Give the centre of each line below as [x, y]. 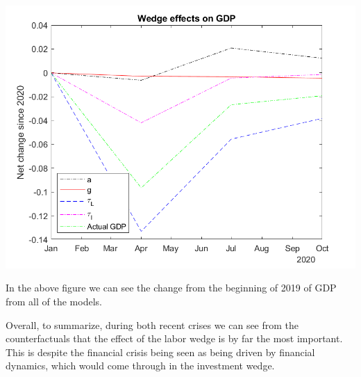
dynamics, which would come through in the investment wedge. [140, 366]
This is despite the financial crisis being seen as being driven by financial [160, 352]
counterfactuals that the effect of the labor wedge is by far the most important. [174, 338]
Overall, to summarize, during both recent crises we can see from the [152, 324]
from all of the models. [54, 302]
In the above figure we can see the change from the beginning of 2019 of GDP [171, 288]
